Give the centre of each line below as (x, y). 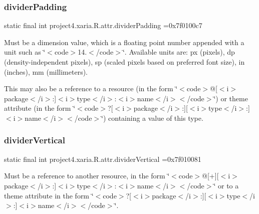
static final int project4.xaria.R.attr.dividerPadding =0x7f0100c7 (103, 25)
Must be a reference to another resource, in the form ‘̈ (87, 176)
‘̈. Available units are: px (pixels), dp (179, 52)
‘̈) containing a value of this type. (152, 118)
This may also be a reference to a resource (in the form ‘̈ (91, 88)
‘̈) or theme (231, 98)
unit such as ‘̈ (25, 52)
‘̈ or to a (226, 185)
